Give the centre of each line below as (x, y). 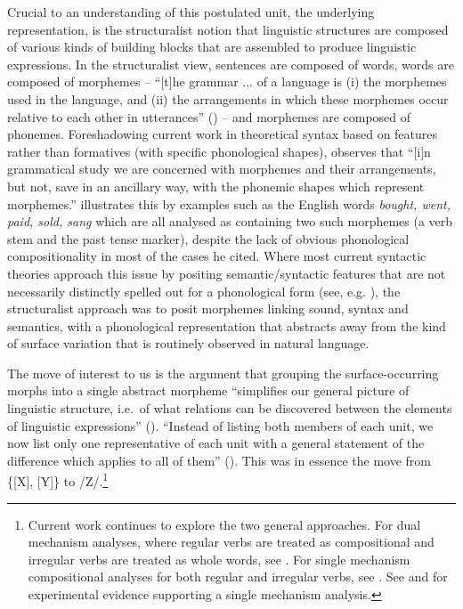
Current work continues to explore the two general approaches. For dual (224, 524)
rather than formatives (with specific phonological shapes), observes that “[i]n (219, 151)
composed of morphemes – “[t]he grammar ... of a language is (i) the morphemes (227, 81)
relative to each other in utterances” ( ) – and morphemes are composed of (209, 116)
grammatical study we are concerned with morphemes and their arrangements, (222, 169)
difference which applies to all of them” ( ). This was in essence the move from (219, 460)
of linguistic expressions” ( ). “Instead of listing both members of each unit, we (220, 425)
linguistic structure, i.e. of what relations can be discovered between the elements (230, 408)
